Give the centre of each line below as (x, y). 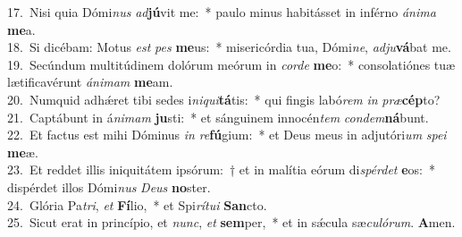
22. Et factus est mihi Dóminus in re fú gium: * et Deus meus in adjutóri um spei (227, 135)
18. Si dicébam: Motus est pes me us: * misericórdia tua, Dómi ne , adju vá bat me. (229, 47)
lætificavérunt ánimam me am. (90, 82)
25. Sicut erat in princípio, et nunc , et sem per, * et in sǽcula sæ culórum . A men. (231, 222)
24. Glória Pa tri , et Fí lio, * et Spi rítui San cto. (137, 204)
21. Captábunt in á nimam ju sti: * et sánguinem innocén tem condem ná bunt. (218, 117)
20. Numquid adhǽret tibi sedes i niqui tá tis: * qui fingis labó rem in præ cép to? (224, 99)
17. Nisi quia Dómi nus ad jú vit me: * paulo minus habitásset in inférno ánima (222, 12)
